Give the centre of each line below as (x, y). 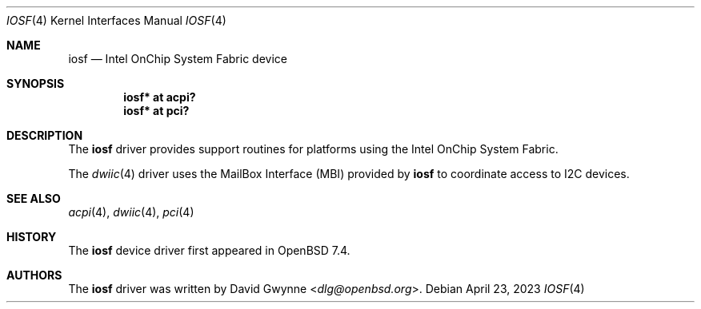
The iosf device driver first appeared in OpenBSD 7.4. (209, 250)
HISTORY (32, 237)
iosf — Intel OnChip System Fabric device (178, 59)
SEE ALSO (34, 198)
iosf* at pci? (156, 111)
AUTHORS (34, 275)
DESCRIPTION (45, 135)
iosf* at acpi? (160, 97)
